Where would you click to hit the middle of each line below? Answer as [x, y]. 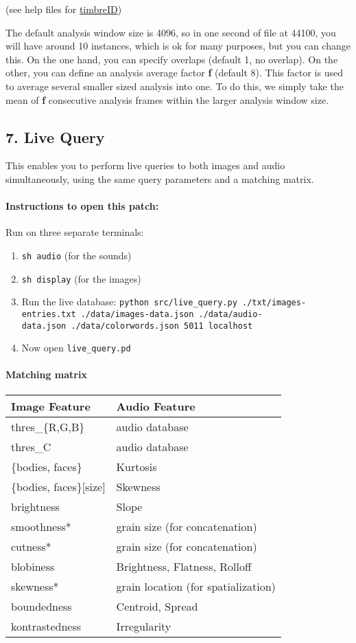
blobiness [33, 566]
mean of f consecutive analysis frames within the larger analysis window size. [167, 99]
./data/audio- [230, 314]
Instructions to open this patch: [82, 206]
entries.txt [49, 314]
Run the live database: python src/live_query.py [129, 302]
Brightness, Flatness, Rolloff [184, 566]
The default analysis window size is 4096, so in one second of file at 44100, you [171, 32]
